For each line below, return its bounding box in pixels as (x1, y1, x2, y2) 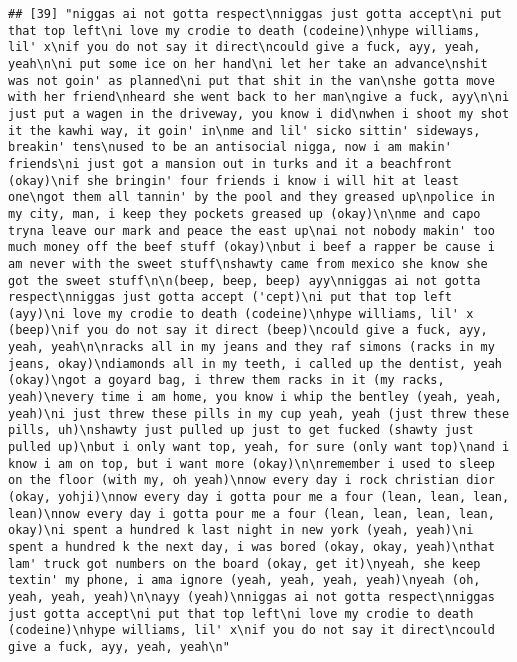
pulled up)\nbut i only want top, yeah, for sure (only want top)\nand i (8, 440, 510, 455)
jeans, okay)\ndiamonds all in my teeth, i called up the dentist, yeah (8, 356, 502, 371)
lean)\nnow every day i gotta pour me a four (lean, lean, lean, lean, (8, 506, 495, 521)
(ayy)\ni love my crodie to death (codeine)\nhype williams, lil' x (8, 306, 474, 321)
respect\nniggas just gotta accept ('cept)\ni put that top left (8, 290, 452, 305)
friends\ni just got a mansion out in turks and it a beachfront (8, 156, 452, 171)
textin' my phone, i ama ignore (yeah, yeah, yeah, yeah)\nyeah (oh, (8, 573, 481, 588)
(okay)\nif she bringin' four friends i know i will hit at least (8, 173, 460, 188)
